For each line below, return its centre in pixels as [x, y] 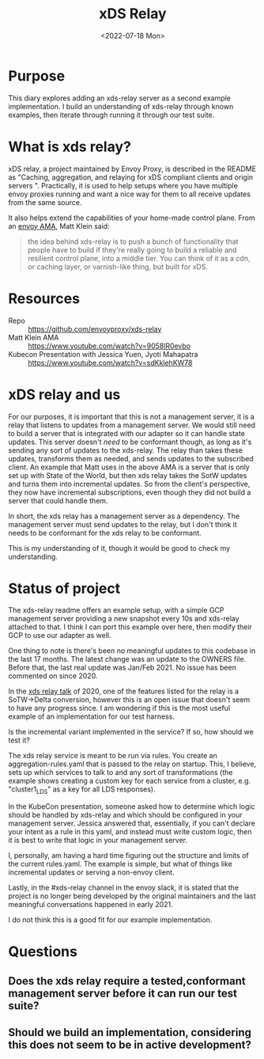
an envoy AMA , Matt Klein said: [59, 226]
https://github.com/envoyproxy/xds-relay [95, 328]
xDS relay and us [64, 395]
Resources [44, 298]
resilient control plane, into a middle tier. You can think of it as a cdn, [139, 258]
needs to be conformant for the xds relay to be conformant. [105, 533]
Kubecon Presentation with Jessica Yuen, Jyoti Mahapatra [103, 354]
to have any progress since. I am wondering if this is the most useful [119, 708]
